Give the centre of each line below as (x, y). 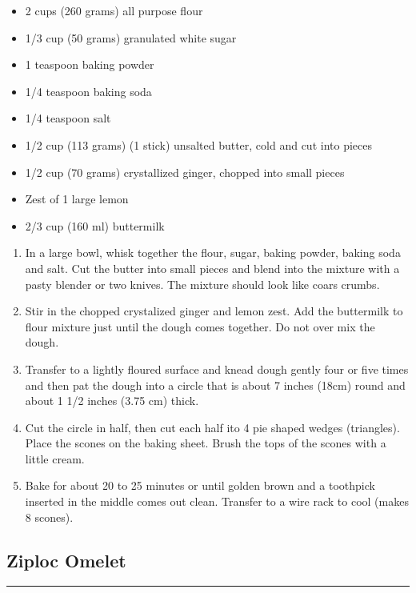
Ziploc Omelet (66, 560)
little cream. (55, 458)
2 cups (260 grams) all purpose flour (114, 10)
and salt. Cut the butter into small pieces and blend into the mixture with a (212, 268)
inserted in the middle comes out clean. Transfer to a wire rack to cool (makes (217, 501)
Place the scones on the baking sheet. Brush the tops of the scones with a (206, 443)
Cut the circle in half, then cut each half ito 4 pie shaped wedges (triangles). (212, 427)
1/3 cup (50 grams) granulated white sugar (131, 37)
